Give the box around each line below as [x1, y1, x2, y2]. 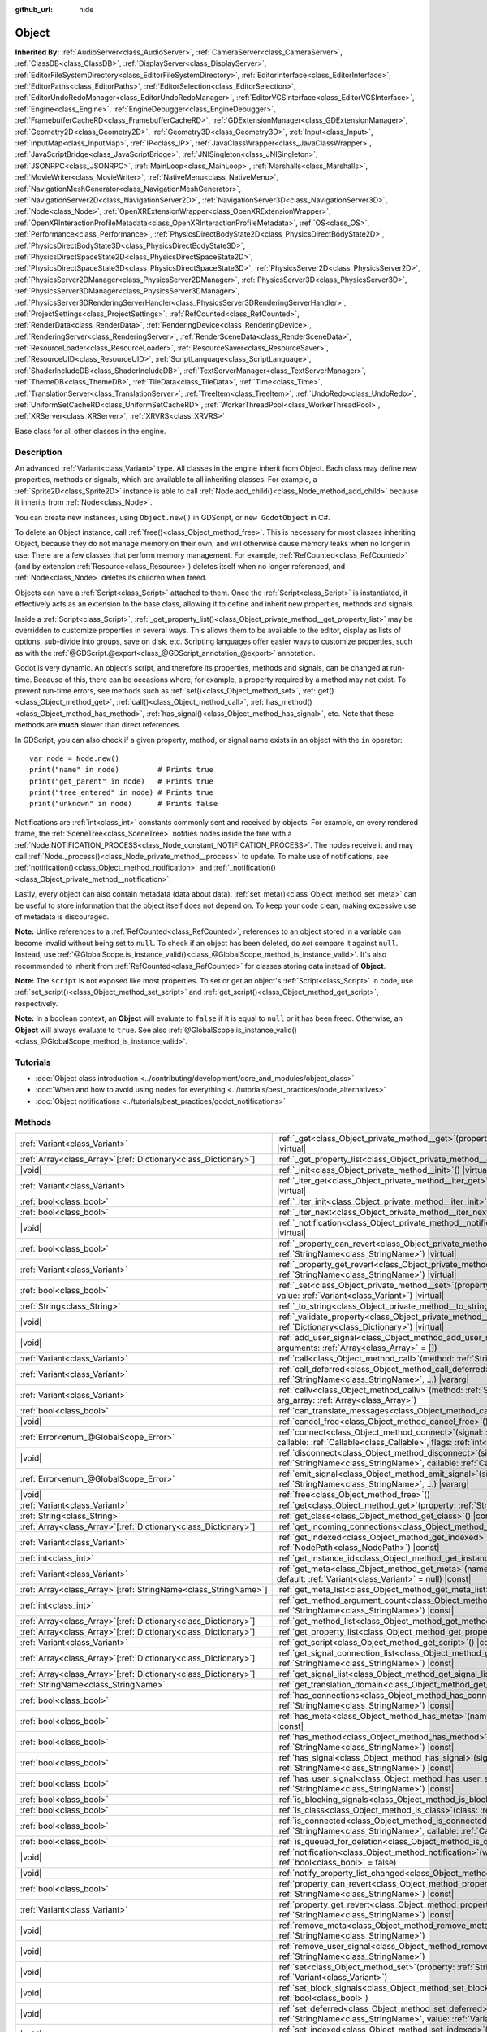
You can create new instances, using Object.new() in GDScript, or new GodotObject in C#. [15, 512, 330, 522]
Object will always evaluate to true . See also [15, 1025, 167, 1035]
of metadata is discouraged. [15, 912, 110, 922]
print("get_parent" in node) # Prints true [29, 776, 214, 786]
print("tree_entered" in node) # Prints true [29, 788, 214, 797]
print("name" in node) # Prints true [29, 765, 214, 775]
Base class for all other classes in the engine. [15, 426, 166, 436]
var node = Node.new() [29, 753, 120, 763]
